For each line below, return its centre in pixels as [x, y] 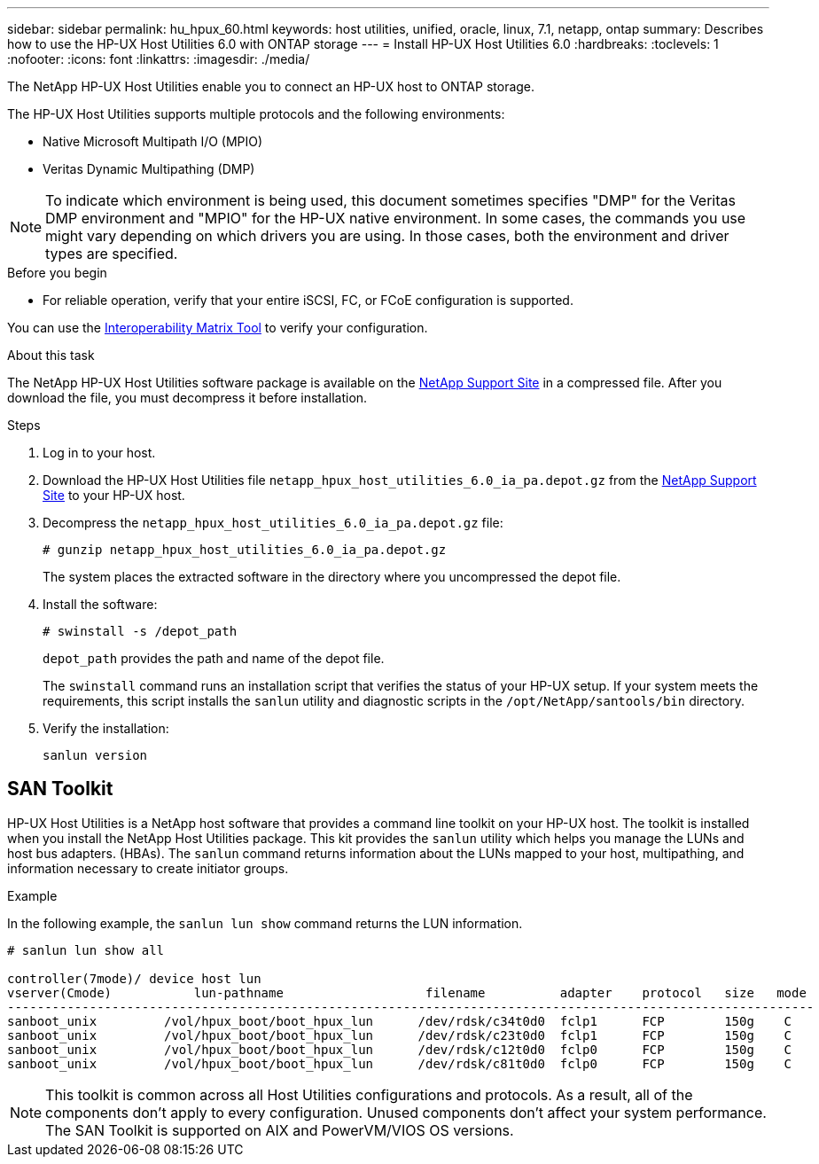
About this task [51, 355]
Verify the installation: [106, 728]
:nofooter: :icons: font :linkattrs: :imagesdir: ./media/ [159, 59]
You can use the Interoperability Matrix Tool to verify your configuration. [218, 328]
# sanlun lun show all [86, 950]
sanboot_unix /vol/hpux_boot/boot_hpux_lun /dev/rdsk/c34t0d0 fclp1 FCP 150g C [400, 1021]
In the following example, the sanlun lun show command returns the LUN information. [265, 923]
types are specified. [112, 254]
